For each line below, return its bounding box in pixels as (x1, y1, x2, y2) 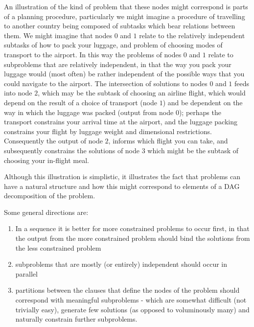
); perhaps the (179, 107, 221, 117)
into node (4, 88, 32, 98)
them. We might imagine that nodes (4, 30, 112, 40)
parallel (15, 268, 38, 279)
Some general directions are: (4, 207, 89, 217)
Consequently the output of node (4, 136, 103, 146)
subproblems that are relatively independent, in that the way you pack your (4, 59, 231, 69)
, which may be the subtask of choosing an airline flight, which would (38, 88, 246, 98)
